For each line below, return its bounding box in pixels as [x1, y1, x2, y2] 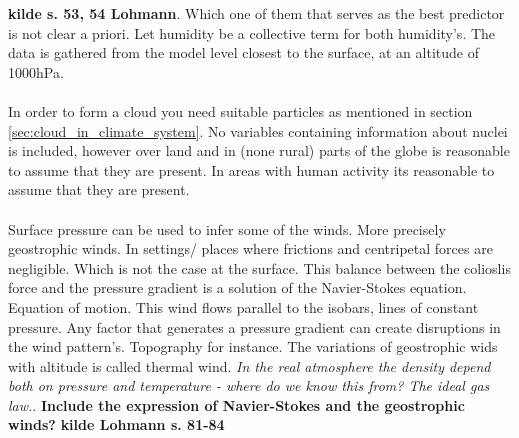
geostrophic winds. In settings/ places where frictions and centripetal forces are [8, 238, 493, 259]
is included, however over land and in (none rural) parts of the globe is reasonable [8, 140, 510, 161]
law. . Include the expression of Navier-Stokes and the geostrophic [8, 394, 465, 415]
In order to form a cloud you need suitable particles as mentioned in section [8, 100, 473, 121]
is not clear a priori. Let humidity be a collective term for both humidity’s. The [8, 22, 496, 43]
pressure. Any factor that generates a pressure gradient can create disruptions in [8, 316, 501, 337]
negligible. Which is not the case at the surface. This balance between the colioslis [8, 257, 511, 278]
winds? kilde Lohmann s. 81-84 [8, 414, 225, 435]
